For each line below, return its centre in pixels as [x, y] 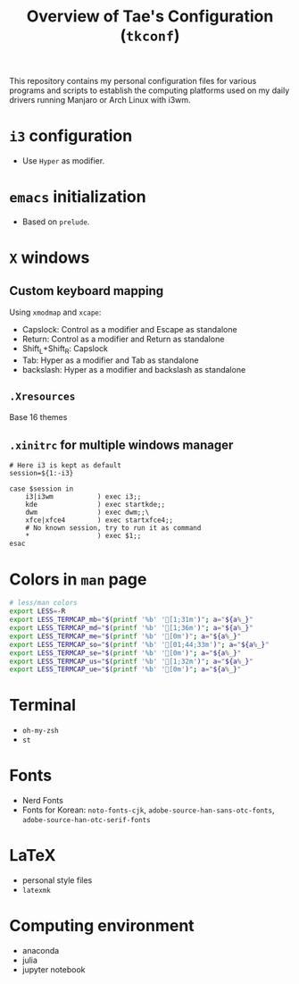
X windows [50, 258]
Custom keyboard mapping [87, 291]
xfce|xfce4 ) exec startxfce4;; [100, 520]
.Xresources [42, 397]
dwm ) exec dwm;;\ [87, 513]
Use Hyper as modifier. [63, 161]
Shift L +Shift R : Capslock [65, 349]
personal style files [57, 880]
